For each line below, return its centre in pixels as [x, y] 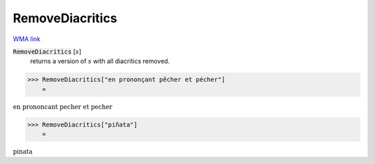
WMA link [27, 39]
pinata [23, 152]
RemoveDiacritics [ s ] [47, 51]
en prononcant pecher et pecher [62, 107]
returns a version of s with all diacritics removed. [100, 61]
